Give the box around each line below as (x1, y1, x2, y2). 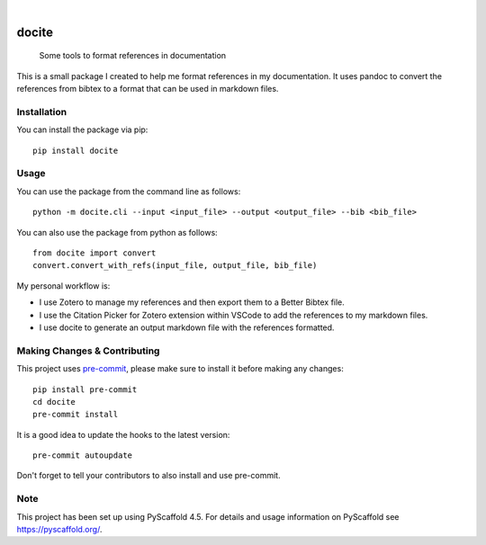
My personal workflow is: (16, 280, 111, 291)
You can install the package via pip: (16, 124, 148, 135)
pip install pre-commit (32, 384, 138, 395)
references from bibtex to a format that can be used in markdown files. (16, 84, 279, 94)
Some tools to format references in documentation (39, 50, 227, 61)
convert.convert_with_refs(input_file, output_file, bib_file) (32, 261, 318, 271)
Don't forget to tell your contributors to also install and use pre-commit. (16, 470, 281, 481)
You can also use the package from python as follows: (16, 227, 218, 237)
